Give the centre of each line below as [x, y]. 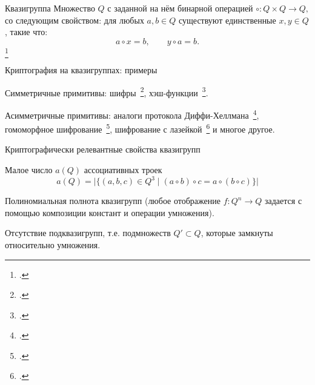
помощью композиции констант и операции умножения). [110, 212]
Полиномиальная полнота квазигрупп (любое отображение [113, 201]
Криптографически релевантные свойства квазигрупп [103, 149]
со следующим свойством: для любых [75, 20]
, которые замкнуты [237, 233]
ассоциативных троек [123, 170]
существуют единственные [227, 20]
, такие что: [26, 32]
